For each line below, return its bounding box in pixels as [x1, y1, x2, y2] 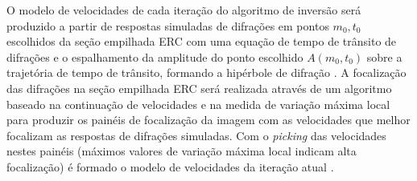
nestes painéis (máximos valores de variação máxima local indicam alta [6, 143, 357, 159]
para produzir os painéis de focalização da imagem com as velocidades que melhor [6, 111, 411, 128]
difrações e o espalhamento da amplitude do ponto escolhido [6, 48, 303, 65]
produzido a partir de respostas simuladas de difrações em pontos [6, 17, 329, 34]
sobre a [366, 48, 403, 65]
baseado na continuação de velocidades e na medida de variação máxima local [6, 95, 390, 112]
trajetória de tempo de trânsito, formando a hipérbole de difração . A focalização [6, 64, 407, 81]
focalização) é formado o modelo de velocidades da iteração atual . [6, 158, 334, 175]
